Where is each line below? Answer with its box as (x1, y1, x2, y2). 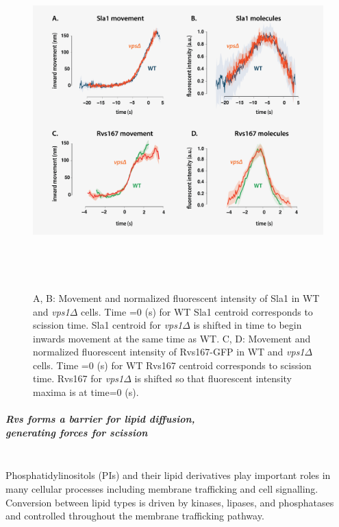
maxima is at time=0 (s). (33, 385, 139, 399)
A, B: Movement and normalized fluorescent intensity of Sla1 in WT (33, 290, 320, 305)
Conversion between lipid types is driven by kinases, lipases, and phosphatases (5, 495, 334, 509)
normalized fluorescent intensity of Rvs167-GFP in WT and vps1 (33, 344, 305, 359)
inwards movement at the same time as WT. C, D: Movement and (33, 331, 311, 345)
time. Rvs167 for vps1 (33, 371, 124, 386)
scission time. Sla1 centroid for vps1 (33, 318, 183, 332)
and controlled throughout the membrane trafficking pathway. (5, 508, 264, 523)
